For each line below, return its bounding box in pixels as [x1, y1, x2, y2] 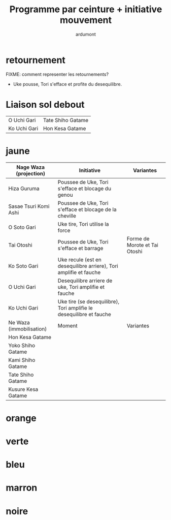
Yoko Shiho [8, 342, 36, 349]
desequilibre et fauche [57, 311, 111, 318]
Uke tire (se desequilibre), [57, 298, 120, 305]
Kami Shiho [8, 356, 36, 363]
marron [6, 482, 38, 494]
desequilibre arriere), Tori [57, 262, 118, 269]
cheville [57, 212, 77, 219]
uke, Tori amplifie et [57, 283, 105, 290]
